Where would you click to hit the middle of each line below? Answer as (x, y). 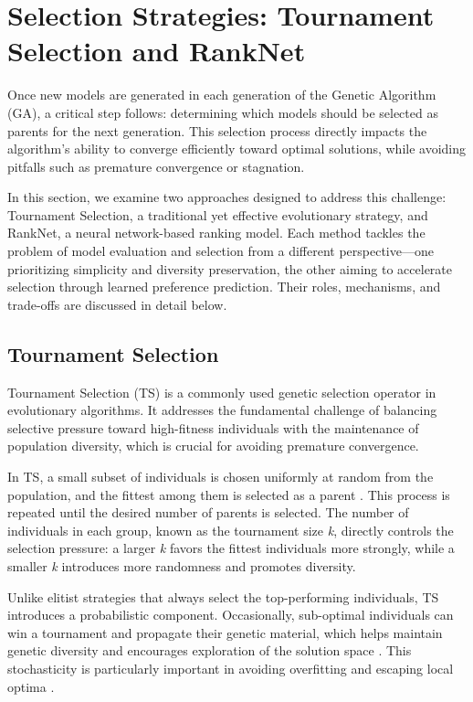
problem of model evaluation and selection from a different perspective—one (221, 251)
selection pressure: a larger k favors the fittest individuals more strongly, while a (231, 548)
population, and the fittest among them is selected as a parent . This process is (229, 494)
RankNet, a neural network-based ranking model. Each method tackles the (216, 233)
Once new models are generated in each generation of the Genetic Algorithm (222, 95)
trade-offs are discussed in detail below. (117, 304)
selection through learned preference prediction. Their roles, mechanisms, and (224, 287)
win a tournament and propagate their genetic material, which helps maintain (225, 632)
